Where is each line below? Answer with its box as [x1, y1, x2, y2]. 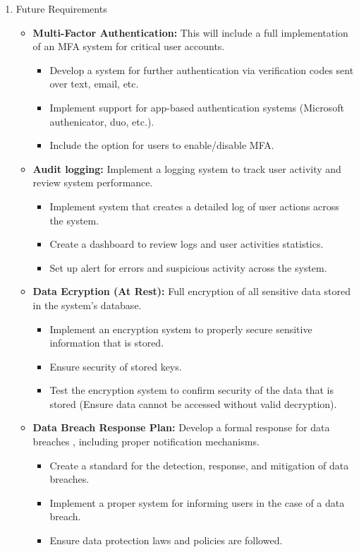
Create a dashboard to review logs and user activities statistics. [49, 236, 324, 251]
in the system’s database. [32, 297, 142, 312]
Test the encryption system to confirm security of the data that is [49, 383, 334, 397]
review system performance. [32, 175, 153, 190]
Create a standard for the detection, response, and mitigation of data [49, 457, 349, 472]
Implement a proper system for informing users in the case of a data [49, 495, 345, 510]
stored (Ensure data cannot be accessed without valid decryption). [49, 396, 337, 411]
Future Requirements [16, 1, 107, 16]
